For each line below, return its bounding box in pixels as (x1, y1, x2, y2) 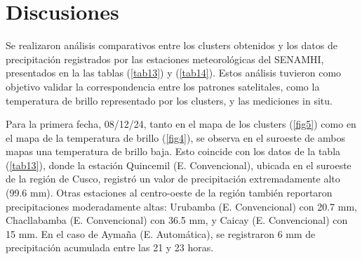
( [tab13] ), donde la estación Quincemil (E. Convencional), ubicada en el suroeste (6, 157, 351, 172)
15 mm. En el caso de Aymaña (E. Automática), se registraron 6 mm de (6, 226, 316, 241)
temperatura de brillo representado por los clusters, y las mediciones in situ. (6, 93, 333, 107)
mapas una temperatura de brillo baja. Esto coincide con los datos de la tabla (6, 144, 341, 159)
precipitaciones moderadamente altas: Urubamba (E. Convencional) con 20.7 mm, (6, 199, 357, 213)
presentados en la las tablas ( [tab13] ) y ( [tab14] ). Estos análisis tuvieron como (6, 65, 342, 80)
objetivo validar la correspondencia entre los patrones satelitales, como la (6, 79, 320, 93)
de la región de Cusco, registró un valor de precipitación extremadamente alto (6, 171, 340, 186)
